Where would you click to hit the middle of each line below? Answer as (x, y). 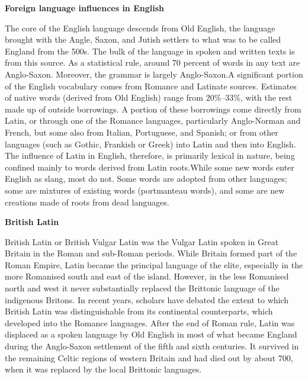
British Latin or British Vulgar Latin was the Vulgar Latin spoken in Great (142, 241)
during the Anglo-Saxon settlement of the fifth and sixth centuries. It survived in (152, 346)
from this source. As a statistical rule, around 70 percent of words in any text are (153, 62)
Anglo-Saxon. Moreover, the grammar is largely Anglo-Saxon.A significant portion (154, 74)
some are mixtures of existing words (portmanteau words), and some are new (145, 190)
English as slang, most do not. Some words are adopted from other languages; (146, 179)
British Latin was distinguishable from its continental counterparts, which (139, 311)
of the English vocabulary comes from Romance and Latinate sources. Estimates (151, 86)
